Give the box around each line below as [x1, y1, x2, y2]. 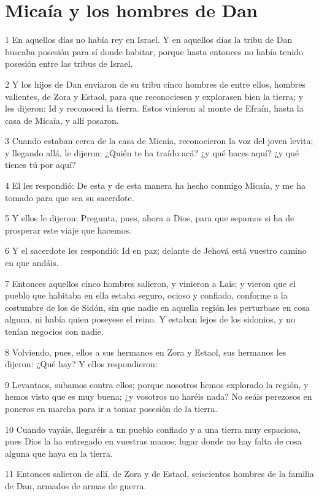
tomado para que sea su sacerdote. [5, 191, 134, 204]
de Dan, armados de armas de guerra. [5, 479, 147, 492]
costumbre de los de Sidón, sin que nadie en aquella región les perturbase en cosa [5, 300, 310, 313]
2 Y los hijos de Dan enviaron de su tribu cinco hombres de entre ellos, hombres [5, 77, 306, 90]
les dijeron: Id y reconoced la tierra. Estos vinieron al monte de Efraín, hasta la [5, 102, 304, 115]
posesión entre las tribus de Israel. [5, 57, 133, 70]
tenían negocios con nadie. [5, 325, 104, 337]
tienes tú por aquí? [5, 158, 76, 171]
